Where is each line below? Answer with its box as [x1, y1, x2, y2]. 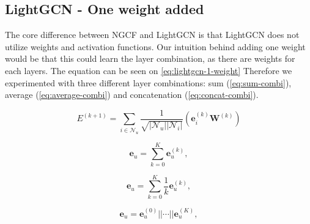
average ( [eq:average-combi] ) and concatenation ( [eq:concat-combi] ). [5, 88, 259, 101]
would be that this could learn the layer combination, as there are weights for [5, 52, 295, 65]
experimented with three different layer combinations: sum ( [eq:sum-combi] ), [5, 76, 292, 89]
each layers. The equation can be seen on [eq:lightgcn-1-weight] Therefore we [5, 64, 292, 77]
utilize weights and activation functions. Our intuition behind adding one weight [5, 40, 306, 53]
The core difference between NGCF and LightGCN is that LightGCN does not [5, 28, 300, 41]
